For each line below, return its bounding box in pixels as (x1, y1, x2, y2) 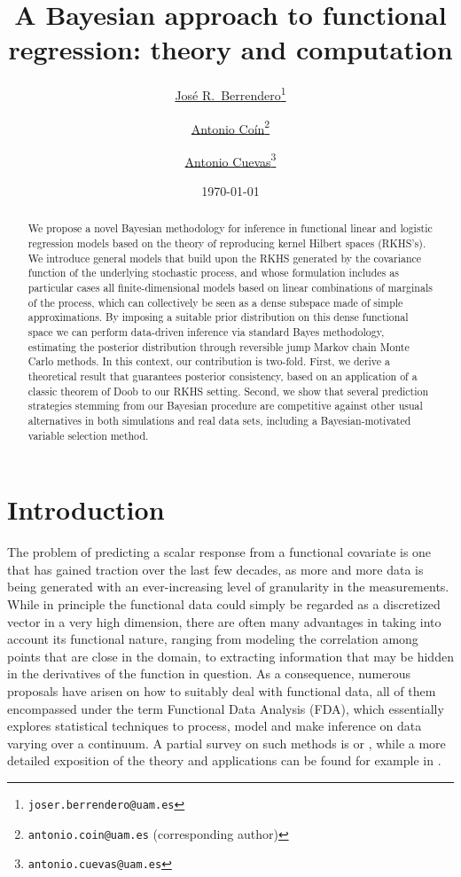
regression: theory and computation (8, 31, 453, 67)
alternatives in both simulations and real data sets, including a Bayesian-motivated (27, 412, 411, 427)
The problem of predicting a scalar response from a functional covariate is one (7, 543, 432, 561)
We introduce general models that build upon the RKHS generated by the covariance (27, 250, 422, 265)
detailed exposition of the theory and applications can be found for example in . (7, 751, 441, 770)
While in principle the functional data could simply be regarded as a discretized (7, 595, 441, 614)
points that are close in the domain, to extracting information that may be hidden (7, 646, 454, 665)
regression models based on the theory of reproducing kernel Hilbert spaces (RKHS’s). (27, 236, 426, 251)
